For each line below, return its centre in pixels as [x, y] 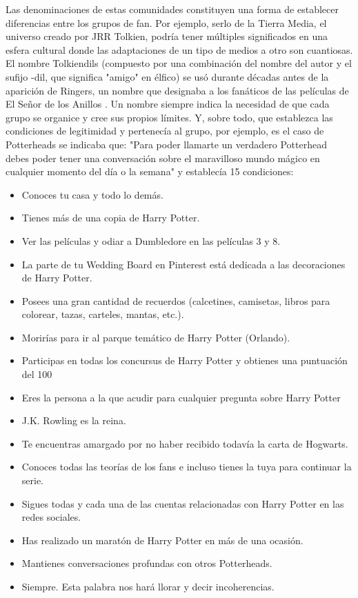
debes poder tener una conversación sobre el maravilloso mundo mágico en [163, 158]
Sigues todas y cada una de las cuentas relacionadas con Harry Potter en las [183, 503]
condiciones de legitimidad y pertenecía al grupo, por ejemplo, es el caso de [165, 131]
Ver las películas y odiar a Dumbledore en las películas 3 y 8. [151, 240]
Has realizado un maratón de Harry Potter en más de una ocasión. [162, 540]
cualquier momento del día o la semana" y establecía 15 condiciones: [150, 171]
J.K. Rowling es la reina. [74, 420]
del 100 [37, 374]
